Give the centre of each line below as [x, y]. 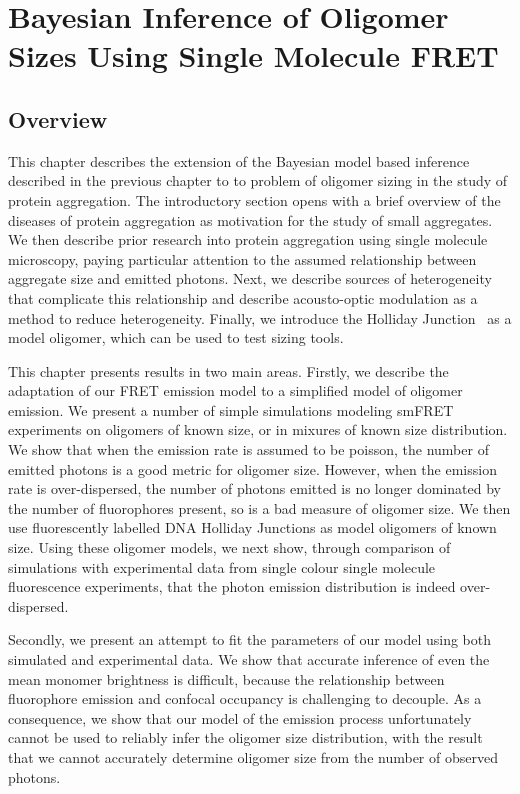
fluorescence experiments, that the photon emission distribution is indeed [232, 586]
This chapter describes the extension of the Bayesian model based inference [239, 160]
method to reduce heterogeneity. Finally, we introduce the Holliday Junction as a [260, 317]
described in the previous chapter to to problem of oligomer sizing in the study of [258, 180]
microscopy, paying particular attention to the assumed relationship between [242, 258]
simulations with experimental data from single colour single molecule [222, 566]
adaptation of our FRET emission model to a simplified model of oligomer [235, 390]
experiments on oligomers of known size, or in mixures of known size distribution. [258, 429]
